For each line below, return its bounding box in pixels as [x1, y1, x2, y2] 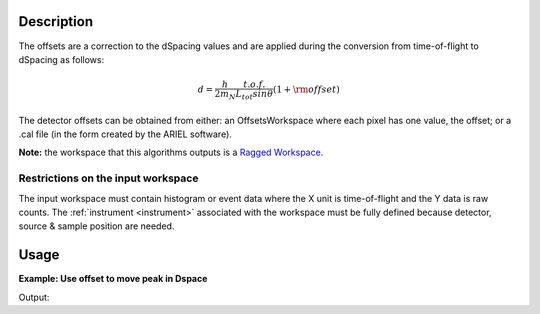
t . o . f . [243, 79, 266, 90]
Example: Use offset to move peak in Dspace [18, 273, 208, 285]
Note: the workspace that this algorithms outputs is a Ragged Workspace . [18, 146, 324, 159]
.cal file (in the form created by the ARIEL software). [18, 128, 232, 140]
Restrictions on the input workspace [18, 171, 199, 185]
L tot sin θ [235, 88, 274, 102]
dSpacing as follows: [18, 53, 105, 65]
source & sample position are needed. [18, 220, 175, 232]
